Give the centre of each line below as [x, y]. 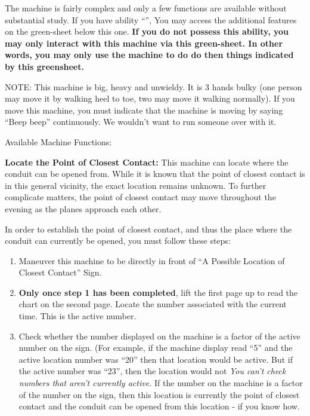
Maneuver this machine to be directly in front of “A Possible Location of [152, 260]
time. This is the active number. [77, 316]
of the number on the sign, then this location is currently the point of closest [159, 394]
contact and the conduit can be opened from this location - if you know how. [159, 406]
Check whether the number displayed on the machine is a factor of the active [159, 336]
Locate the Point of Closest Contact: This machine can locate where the [147, 162]
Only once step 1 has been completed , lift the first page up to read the [158, 292]
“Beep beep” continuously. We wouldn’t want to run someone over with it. [141, 122]
